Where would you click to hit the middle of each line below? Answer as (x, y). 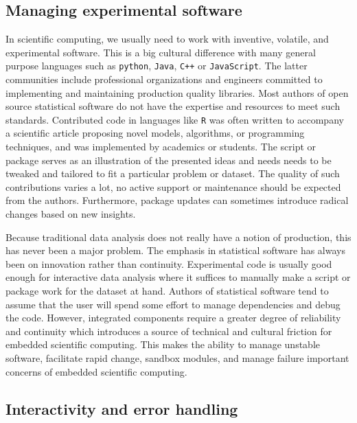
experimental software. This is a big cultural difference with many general (161, 52)
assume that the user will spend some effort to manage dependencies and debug (173, 304)
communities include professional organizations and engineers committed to (164, 79)
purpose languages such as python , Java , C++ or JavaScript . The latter (157, 66)
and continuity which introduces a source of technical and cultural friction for (169, 331)
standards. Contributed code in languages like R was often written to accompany (175, 119)
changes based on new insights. (71, 214)
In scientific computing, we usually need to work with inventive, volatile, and (167, 39)
